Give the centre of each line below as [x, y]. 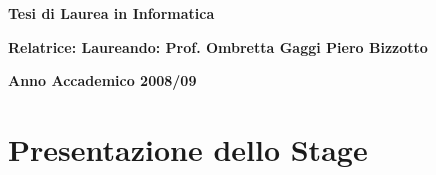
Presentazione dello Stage [188, 148]
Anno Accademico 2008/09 [102, 80]
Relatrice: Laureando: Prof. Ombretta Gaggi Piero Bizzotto [218, 46]
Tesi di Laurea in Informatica [111, 13]
